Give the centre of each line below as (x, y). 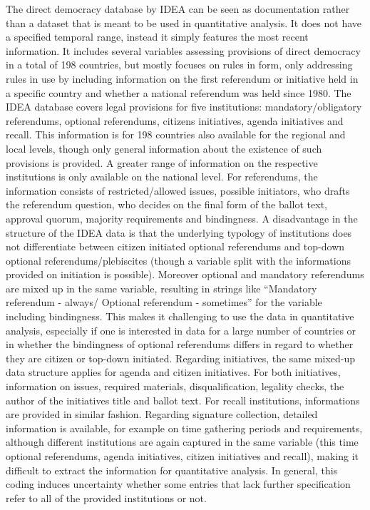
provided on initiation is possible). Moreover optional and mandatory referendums (185, 274)
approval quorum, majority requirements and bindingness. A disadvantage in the (182, 218)
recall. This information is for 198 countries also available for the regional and (176, 134)
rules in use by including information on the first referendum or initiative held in (182, 78)
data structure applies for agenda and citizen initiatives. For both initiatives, (173, 372)
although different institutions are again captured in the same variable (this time (182, 442)
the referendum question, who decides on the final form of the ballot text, (167, 204)
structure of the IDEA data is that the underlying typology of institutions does (179, 232)
